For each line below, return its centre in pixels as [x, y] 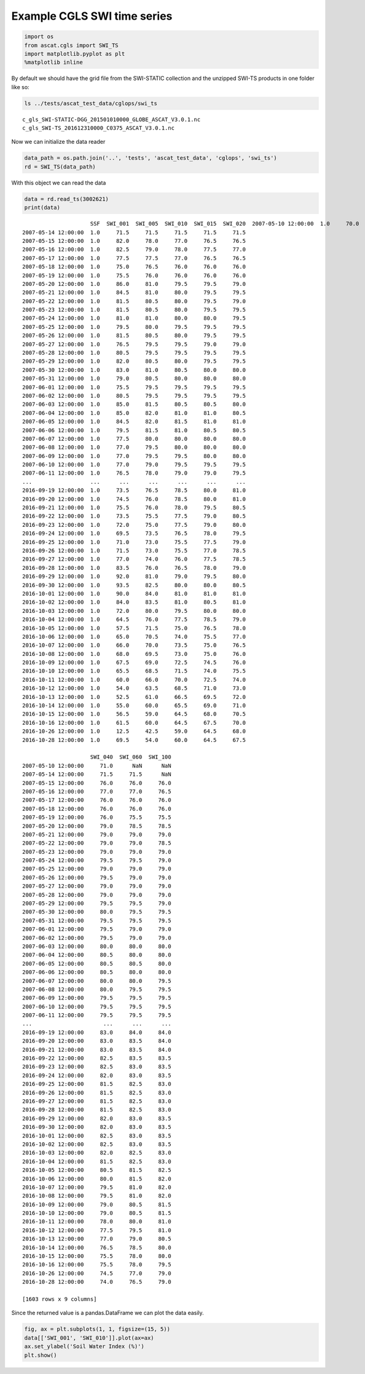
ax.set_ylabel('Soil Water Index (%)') [84, 1347]
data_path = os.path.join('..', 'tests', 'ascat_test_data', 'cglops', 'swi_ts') [151, 158]
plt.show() [41, 1355]
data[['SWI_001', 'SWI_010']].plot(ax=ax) [89, 1338]
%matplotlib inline [53, 62]
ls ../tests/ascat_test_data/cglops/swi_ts [91, 103]
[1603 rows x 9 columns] [60, 1299]
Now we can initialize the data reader [58, 142]
